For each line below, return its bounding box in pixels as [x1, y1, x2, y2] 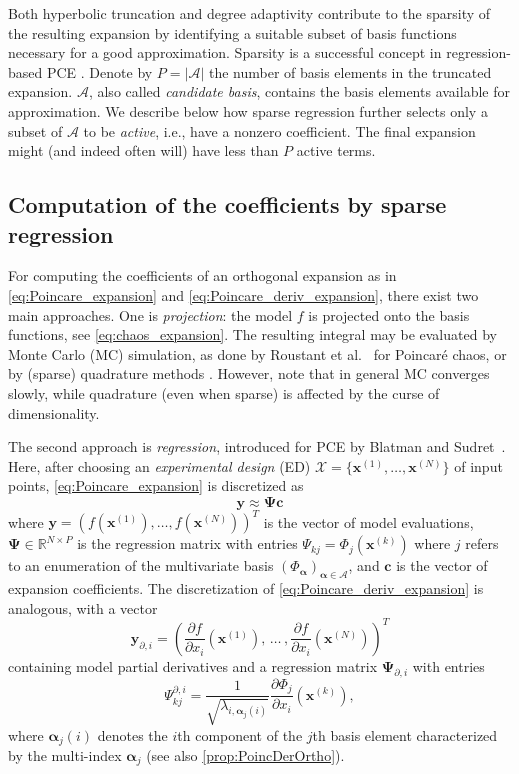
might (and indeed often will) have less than [8, 140, 279, 161]
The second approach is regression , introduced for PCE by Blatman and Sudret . [8, 436, 506, 457]
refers [465, 533, 499, 554]
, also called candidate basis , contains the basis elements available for [88, 81, 510, 102]
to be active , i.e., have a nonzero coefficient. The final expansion [83, 120, 476, 141]
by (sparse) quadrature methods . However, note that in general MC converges [8, 363, 490, 384]
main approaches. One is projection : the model [8, 304, 293, 325]
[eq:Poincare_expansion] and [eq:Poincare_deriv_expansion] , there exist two [8, 284, 479, 305]
